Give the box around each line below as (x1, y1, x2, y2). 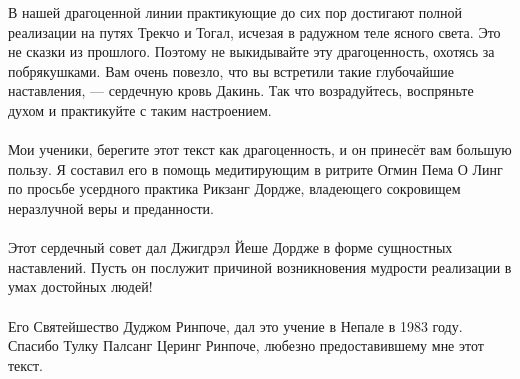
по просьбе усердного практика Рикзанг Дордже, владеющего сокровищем (8, 178, 461, 199)
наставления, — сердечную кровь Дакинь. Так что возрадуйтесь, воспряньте (8, 80, 474, 101)
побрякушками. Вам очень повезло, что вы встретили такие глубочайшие (8, 60, 454, 81)
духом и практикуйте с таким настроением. (8, 99, 272, 120)
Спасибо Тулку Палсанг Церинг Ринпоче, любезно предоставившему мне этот (8, 335, 484, 356)
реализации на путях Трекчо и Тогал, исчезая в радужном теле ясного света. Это (8, 21, 501, 42)
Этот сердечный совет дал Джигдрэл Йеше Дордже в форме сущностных (8, 237, 453, 258)
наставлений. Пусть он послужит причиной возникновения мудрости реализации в (8, 256, 512, 277)
